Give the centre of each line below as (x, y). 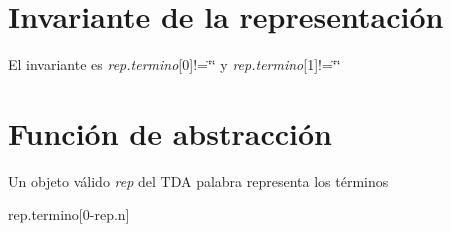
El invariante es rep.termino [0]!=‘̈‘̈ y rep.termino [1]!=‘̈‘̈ (174, 64)
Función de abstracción (170, 132)
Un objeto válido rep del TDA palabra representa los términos (198, 180)
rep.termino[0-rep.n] (69, 214)
